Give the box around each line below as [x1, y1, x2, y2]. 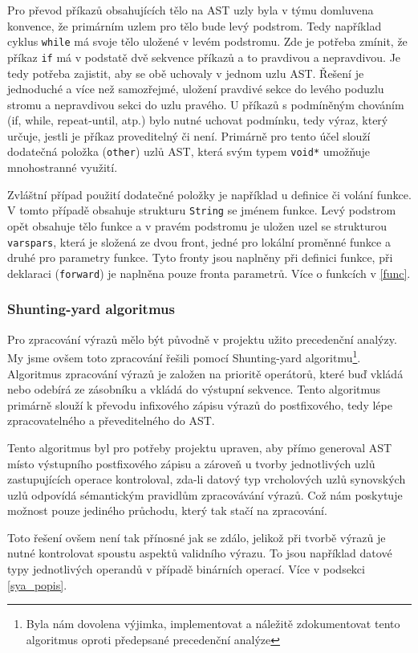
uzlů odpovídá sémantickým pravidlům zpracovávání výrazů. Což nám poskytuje [7, 486, 403, 503]
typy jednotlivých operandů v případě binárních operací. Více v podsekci [7, 561, 365, 577]
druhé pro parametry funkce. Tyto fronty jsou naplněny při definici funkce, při [7, 249, 393, 266]
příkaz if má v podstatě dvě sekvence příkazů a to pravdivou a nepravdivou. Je [7, 48, 401, 65]
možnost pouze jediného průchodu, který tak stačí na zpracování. [7, 502, 327, 519]
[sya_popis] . [7, 576, 67, 593]
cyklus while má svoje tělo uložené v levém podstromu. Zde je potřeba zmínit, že [7, 33, 408, 50]
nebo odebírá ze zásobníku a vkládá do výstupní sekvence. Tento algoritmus [7, 381, 381, 398]
